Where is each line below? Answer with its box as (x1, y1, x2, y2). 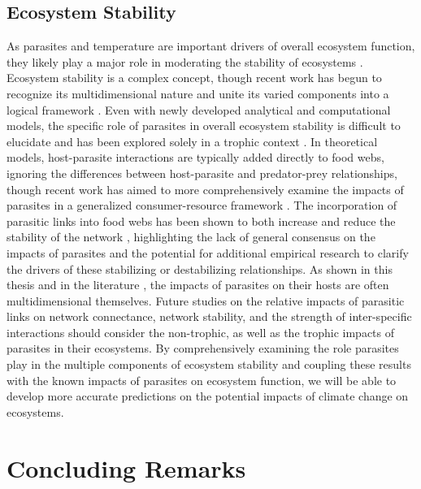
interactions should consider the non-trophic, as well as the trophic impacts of (7, 323, 395, 340)
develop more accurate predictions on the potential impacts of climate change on (7, 387, 409, 405)
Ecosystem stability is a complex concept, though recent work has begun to (7, 69, 382, 86)
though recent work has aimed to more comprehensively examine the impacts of (7, 180, 404, 197)
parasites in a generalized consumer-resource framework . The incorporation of (7, 197, 397, 214)
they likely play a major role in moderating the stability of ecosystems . (7, 53, 363, 70)
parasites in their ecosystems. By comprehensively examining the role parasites (7, 340, 399, 357)
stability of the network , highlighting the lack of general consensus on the (7, 228, 375, 245)
